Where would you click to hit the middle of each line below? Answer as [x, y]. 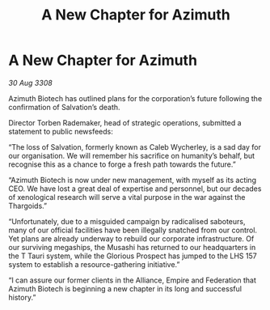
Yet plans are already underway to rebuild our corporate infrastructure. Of [131, 238]
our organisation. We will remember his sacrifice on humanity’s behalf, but [132, 155]
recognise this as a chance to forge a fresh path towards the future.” [122, 164]
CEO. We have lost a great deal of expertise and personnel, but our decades [135, 189]
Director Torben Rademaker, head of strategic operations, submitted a [125, 122]
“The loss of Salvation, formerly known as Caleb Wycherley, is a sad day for [135, 147]
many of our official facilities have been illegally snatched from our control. [133, 230]
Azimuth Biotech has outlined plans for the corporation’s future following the [135, 98]
